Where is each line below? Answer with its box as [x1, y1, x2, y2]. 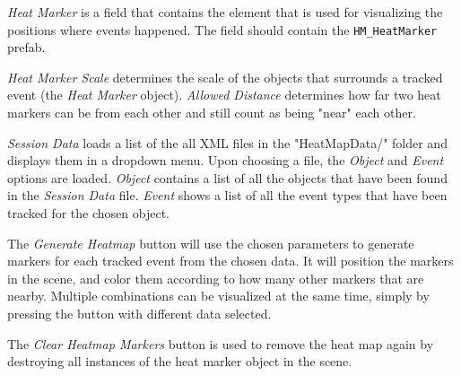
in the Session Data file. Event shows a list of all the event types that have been [7, 186, 448, 205]
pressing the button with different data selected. [7, 303, 272, 322]
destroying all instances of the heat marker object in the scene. [7, 352, 352, 371]
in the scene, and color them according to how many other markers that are [7, 268, 424, 287]
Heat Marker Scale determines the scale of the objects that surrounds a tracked [7, 67, 443, 86]
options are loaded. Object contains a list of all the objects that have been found [7, 168, 448, 187]
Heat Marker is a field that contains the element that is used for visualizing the [7, 3, 443, 21]
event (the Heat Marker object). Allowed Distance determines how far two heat [7, 85, 441, 104]
